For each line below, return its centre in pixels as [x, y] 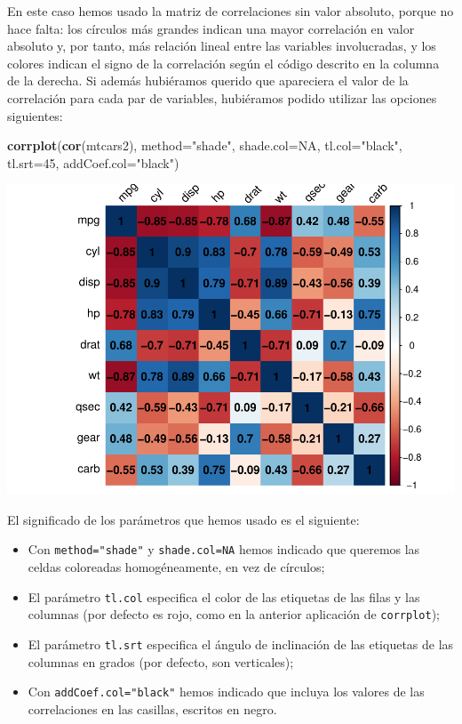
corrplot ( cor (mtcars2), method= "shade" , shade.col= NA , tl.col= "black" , [205, 145]
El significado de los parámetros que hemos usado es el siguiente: [183, 519]
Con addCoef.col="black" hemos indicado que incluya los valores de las [226, 692]
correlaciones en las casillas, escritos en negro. [152, 708]
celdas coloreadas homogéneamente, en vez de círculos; [176, 567]
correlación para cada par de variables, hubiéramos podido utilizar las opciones [222, 97]
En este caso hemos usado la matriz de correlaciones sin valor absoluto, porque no [231, 11]
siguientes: [35, 115]
